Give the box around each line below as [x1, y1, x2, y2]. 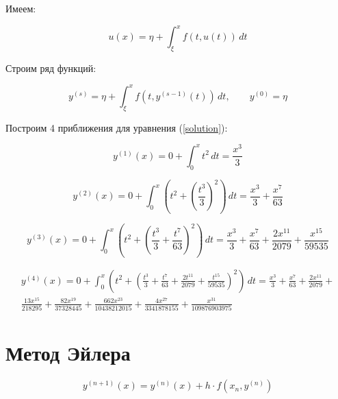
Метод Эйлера [5, 339, 131, 367]
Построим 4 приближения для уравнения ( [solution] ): [5, 120, 228, 134]
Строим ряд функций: [5, 60, 96, 75]
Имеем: [5, 1, 36, 15]
